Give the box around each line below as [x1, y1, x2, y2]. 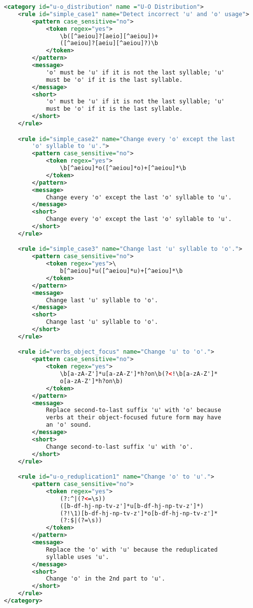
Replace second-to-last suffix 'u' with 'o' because [46, 407, 221, 414]
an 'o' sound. [46, 421, 92, 429]
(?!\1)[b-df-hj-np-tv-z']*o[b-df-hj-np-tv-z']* [60, 510, 218, 517]
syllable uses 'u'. [46, 553, 109, 560]
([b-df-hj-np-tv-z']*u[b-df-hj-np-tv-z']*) [60, 502, 204, 510]
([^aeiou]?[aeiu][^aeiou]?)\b [60, 40, 158, 47]
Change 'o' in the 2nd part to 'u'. [46, 575, 165, 583]
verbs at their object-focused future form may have [46, 414, 221, 421]
